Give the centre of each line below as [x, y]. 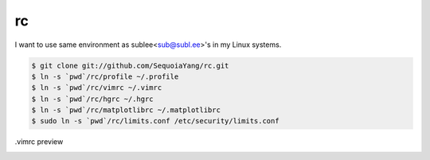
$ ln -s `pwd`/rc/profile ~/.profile [105, 76]
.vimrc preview [39, 142]
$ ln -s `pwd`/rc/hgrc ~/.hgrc [93, 99]
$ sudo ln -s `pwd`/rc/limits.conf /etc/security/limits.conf [155, 121]
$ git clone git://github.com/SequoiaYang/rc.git [130, 65]
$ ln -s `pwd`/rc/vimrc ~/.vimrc [97, 88]
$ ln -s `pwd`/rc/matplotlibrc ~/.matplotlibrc [126, 110]
